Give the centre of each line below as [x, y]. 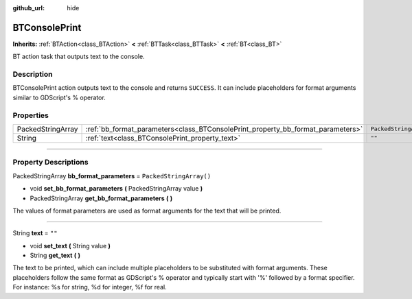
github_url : [28, 8]
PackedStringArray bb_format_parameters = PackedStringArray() [112, 176]
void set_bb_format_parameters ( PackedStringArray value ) [116, 189]
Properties [31, 115]
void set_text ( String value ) [70, 246]
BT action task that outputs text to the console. [79, 57]
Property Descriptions [50, 163]
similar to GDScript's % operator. [59, 97]
